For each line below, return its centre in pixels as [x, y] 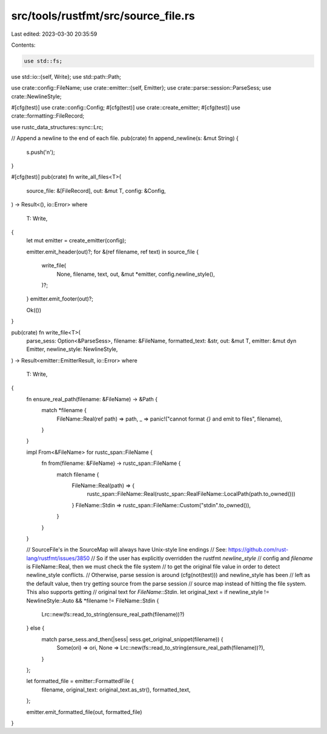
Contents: [23, 45]
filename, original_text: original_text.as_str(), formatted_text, [116, 689]
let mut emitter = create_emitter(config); [76, 241]
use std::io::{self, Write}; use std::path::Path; [66, 76]
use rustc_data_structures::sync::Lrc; [57, 127]
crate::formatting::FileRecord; [48, 116]
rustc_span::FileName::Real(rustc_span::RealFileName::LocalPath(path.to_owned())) [191, 494]
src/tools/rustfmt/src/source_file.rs [103, 16]
